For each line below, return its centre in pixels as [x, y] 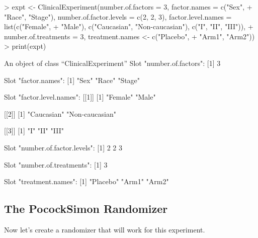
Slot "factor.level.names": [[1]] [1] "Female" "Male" [80, 97]
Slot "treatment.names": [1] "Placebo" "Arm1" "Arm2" [87, 181]
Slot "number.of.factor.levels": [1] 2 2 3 [63, 147]
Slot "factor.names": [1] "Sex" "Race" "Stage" [72, 80]
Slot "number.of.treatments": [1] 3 [56, 164]
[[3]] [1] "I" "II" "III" [34, 131]
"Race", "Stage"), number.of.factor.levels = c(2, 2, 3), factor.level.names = [118, 16]
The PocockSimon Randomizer [86, 209]
